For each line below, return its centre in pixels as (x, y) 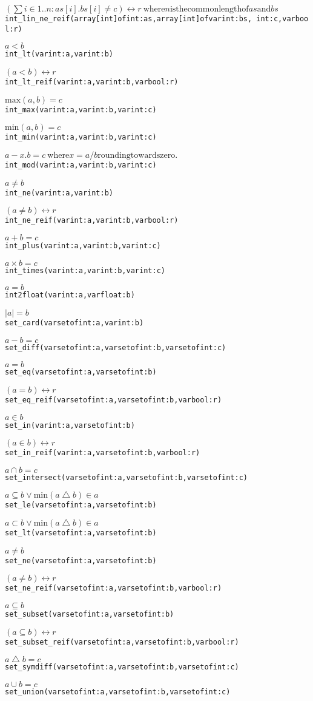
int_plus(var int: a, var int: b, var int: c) (83, 246)
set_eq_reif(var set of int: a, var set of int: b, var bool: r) (114, 400)
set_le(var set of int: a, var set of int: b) (81, 505)
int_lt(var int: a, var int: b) (59, 54)
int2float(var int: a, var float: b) (70, 295)
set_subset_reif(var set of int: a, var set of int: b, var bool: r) (122, 642)
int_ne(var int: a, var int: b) (59, 193)
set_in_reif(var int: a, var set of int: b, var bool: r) (103, 453)
